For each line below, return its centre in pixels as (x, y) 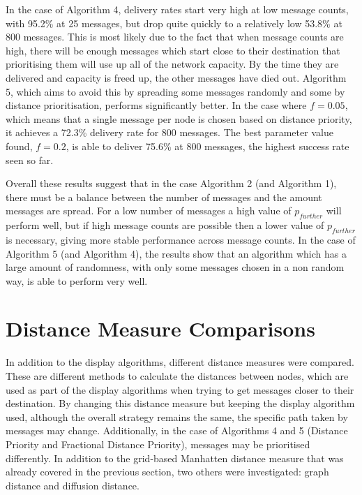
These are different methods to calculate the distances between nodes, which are (177, 376)
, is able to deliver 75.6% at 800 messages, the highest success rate (208, 146)
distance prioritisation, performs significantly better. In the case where (156, 105)
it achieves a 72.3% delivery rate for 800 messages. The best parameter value (169, 132)
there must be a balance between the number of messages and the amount (164, 197)
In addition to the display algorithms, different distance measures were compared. (180, 362)
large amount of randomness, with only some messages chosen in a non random (175, 267)
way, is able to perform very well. (77, 280)
